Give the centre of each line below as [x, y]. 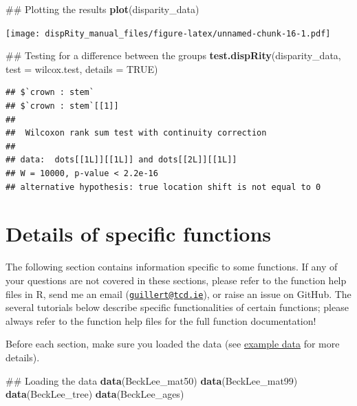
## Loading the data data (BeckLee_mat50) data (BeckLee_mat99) [152, 380]
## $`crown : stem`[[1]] [62, 106]
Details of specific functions [139, 234]
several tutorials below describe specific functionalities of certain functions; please [177, 307]
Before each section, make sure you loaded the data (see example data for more [173, 344]
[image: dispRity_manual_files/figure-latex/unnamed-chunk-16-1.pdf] [168, 33]
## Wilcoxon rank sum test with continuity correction [136, 133]
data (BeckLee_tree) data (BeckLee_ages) [95, 394]
